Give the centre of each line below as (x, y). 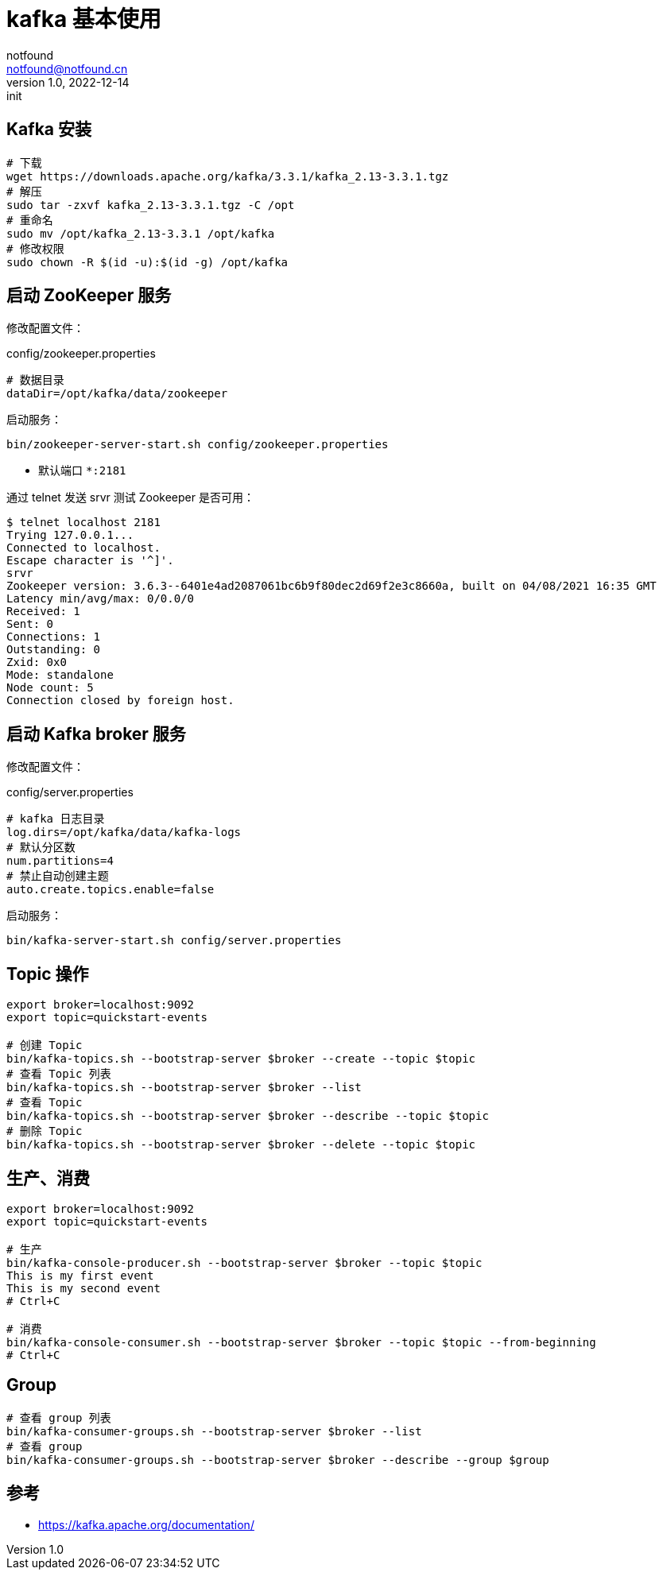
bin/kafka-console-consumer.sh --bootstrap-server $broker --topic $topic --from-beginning (301, 1342)
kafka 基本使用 (84, 19)
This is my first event (80, 1275)
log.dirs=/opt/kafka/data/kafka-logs (124, 833)
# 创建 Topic (45, 1046)
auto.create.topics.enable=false (111, 890)
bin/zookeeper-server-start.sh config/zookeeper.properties (198, 445)
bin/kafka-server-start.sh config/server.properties (174, 941)
